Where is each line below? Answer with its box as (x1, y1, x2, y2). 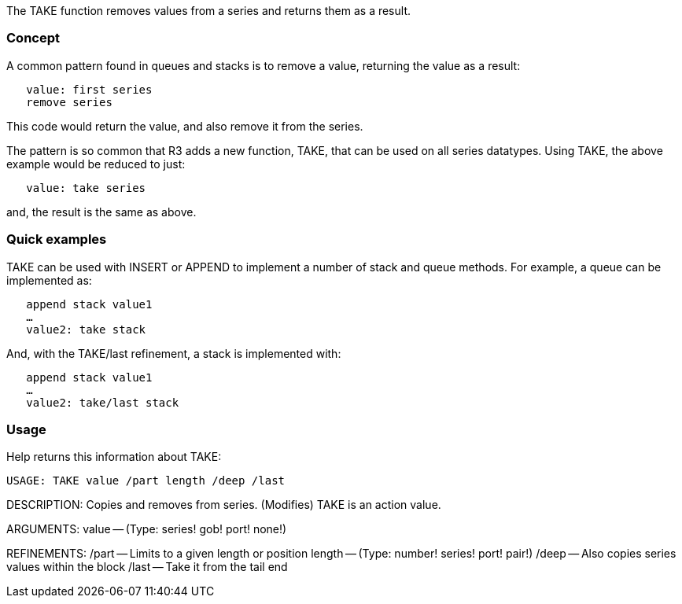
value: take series (26, 181, 146, 194)
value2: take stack (26, 322, 146, 336)
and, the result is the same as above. (6, 204, 197, 219)
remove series (26, 95, 112, 109)
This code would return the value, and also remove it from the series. (6, 119, 363, 133)
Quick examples (6, 231, 107, 248)
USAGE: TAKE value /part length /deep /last (6, 474, 286, 488)
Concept (6, 30, 60, 46)
